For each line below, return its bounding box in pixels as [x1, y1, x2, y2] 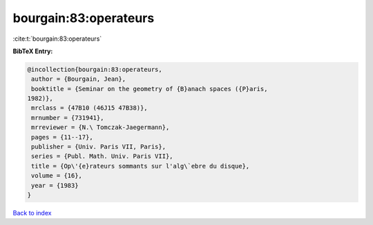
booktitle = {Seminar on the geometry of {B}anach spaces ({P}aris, [31, 85, 268, 92]
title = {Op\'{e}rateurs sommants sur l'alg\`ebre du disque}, [31, 162, 250, 170]
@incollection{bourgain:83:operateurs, [27, 66, 162, 73]
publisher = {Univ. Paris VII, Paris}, [31, 143, 166, 151]
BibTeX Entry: [12, 47, 53, 55]
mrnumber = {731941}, [31, 114, 104, 121]
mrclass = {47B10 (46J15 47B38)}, [31, 104, 148, 112]
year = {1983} [31, 182, 79, 189]
